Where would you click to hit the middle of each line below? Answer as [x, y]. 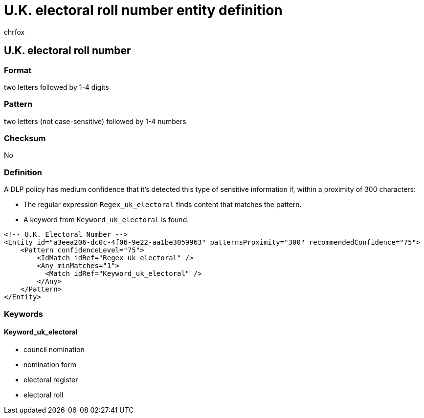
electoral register [51, 379]
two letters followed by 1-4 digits [56, 87]
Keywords [23, 314]
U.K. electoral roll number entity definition [143, 10]
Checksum [25, 138]
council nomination [54, 349]
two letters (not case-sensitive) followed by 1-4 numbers [95, 121]
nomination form [50, 364]
